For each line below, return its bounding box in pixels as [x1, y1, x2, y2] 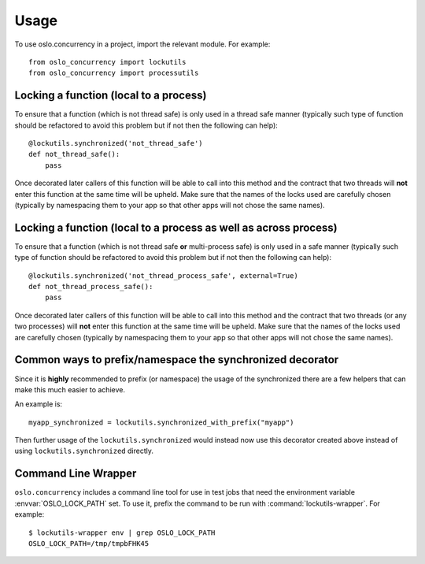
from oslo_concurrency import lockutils [28, 58, 187, 66]
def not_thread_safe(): [28, 150, 120, 159]
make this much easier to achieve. [14, 384, 126, 394]
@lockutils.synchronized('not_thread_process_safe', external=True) [28, 271, 298, 280]
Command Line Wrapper [14, 467, 137, 481]
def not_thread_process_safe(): [28, 282, 153, 291]
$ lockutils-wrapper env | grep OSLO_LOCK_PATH [28, 528, 216, 537]
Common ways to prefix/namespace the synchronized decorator [14, 353, 339, 366]
